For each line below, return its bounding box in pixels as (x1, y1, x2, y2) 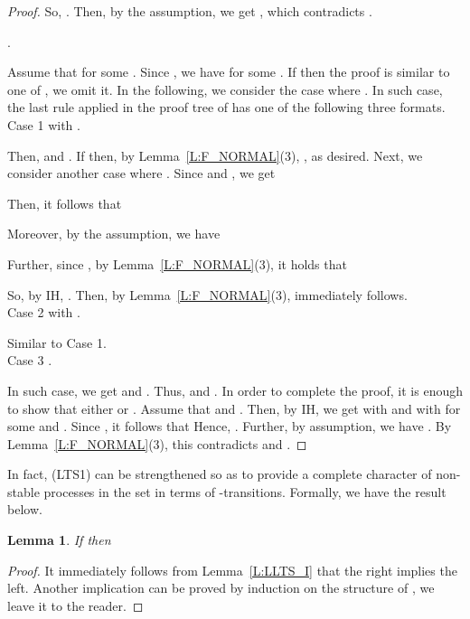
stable (7, 482, 40, 501)
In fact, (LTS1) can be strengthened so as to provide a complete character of (7, 464, 432, 483)
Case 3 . (7, 351, 52, 370)
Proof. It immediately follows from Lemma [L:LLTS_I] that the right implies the (7, 560, 457, 579)
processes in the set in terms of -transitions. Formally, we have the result (43, 482, 446, 501)
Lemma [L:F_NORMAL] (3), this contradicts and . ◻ (7, 434, 307, 453)
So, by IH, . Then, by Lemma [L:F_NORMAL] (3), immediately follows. (7, 285, 408, 304)
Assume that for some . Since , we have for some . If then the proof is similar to (7, 62, 450, 81)
